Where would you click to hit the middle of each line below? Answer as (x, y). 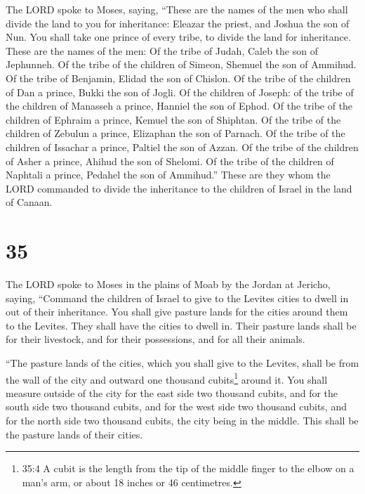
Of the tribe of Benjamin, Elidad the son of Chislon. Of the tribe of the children (178, 78)
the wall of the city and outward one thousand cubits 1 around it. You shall (167, 378)
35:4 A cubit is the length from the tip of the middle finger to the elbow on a (188, 468)
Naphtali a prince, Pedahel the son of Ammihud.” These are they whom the (168, 175)
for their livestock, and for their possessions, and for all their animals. (155, 339)
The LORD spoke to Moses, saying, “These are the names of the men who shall (177, 9)
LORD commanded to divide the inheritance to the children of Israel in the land (179, 188)
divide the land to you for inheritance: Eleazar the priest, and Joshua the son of (178, 23)
